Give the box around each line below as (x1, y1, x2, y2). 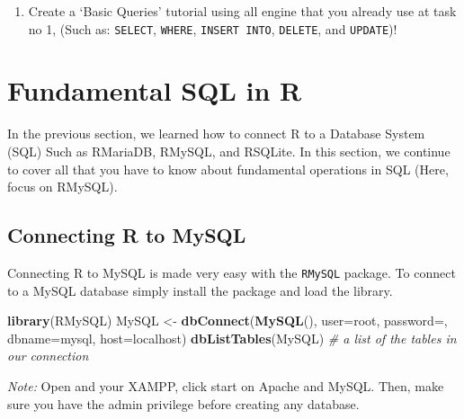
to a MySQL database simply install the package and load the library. (7, 281, 393, 299)
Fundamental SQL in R (7, 72, 302, 109)
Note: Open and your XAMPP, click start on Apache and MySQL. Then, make (7, 376, 444, 395)
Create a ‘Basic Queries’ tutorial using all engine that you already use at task (28, 2, 457, 20)
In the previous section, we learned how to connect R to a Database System (7, 124, 425, 143)
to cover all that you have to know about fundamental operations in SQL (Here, (7, 159, 449, 178)
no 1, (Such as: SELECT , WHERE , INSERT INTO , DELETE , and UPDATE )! (28, 19, 397, 38)
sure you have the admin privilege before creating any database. (7, 394, 360, 413)
